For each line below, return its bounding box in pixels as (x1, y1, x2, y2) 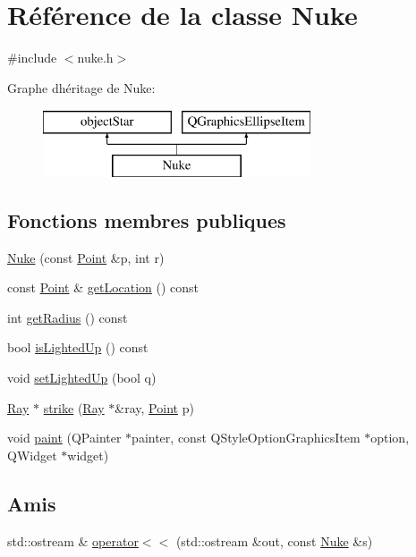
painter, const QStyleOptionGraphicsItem (132, 428, 361, 447)
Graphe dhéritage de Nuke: (7, 78, 156, 97)
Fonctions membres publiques (7, 206, 286, 233)
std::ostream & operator (7, 531, 139, 550)
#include (7, 48, 57, 67)
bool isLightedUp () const (7, 338, 149, 357)
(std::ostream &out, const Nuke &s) (175, 531, 373, 550)
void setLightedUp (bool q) (7, 368, 157, 387)
